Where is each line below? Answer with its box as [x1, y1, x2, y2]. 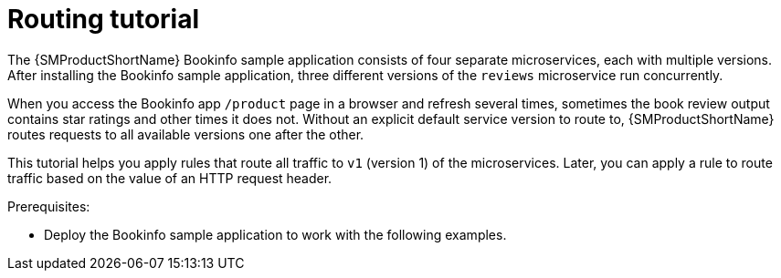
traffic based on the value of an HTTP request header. [7, 170, 332, 186]
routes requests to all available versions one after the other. [7, 126, 364, 142]
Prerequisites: [7, 198, 90, 214]
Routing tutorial [7, 4, 200, 35]
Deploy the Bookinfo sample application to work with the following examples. [44, 226, 507, 242]
